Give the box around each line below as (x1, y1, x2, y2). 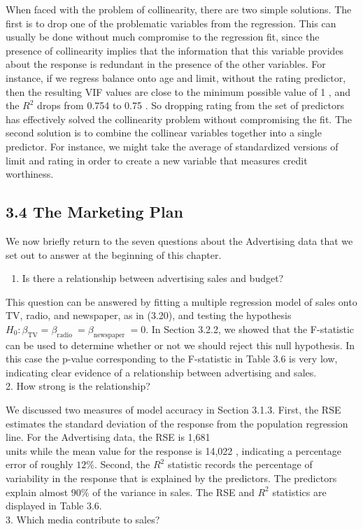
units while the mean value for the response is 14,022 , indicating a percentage (6, 443, 341, 458)
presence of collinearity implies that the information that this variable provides (6, 43, 344, 57)
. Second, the (94, 457, 150, 472)
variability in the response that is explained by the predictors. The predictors (6, 471, 337, 486)
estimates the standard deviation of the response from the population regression (6, 416, 348, 430)
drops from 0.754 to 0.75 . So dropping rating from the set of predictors (37, 98, 344, 113)
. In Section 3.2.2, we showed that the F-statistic (145, 321, 355, 336)
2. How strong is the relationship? (6, 379, 150, 393)
